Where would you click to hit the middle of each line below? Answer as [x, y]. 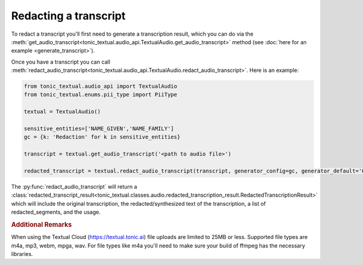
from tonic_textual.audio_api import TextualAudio [101, 87]
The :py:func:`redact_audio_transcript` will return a [74, 186]
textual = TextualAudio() [62, 112]
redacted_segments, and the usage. [56, 212]
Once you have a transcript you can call [61, 62]
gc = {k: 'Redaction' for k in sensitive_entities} [102, 137]
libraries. [22, 254]
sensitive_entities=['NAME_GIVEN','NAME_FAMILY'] [99, 129]
